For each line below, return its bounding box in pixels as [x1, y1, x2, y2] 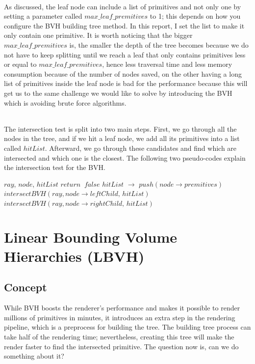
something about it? [4, 351, 64, 361]
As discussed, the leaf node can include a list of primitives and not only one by [4, 1, 241, 11]
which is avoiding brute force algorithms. [4, 97, 127, 108]
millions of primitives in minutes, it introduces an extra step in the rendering [4, 312, 235, 322]
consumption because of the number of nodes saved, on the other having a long [4, 68, 242, 79]
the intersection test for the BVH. [4, 162, 105, 172]
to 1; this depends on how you [150, 11, 241, 21]
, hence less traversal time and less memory [102, 59, 232, 69]
